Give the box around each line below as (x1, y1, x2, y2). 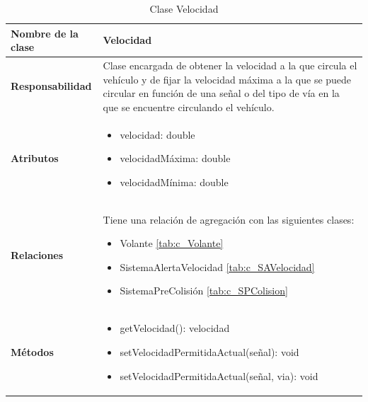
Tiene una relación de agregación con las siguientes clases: (103, 212, 355, 226)
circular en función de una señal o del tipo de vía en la (103, 86, 340, 100)
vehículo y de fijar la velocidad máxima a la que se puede (103, 71, 352, 86)
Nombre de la (11, 25, 79, 40)
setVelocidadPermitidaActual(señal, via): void (120, 368, 318, 383)
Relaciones (11, 248, 64, 263)
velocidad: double (120, 127, 195, 142)
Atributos (11, 151, 59, 166)
